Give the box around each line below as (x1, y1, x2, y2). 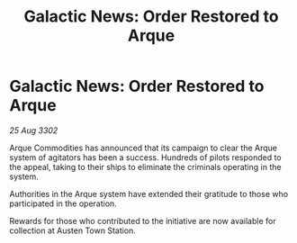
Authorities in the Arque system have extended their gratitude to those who (9, 188, 289, 199)
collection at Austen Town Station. (9, 225, 137, 236)
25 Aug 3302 (9, 124, 58, 136)
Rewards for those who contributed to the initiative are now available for (9, 215, 276, 226)
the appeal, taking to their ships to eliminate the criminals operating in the (9, 161, 282, 172)
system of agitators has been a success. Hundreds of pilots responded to (9, 151, 282, 163)
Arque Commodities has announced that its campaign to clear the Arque (9, 142, 277, 153)
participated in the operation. (9, 198, 117, 209)
